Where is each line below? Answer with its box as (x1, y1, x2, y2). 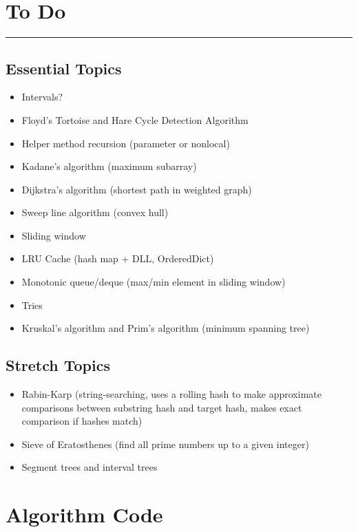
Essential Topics (6, 57, 122, 78)
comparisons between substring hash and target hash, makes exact (21, 400, 302, 414)
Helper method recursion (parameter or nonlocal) (21, 136, 230, 150)
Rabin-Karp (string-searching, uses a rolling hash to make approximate (21, 387, 322, 401)
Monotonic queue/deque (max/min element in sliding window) (21, 275, 286, 289)
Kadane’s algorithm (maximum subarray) (21, 159, 197, 173)
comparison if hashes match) (21, 414, 143, 428)
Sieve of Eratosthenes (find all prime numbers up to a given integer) (21, 436, 309, 451)
